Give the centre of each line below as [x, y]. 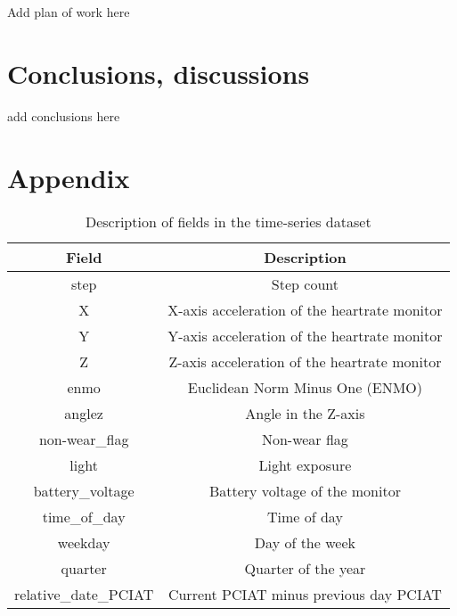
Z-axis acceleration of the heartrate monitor [305, 362]
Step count [305, 284]
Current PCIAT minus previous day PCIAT [305, 595]
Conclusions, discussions [159, 73]
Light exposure [305, 465]
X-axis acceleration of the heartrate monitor [305, 310]
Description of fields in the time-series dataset [228, 222]
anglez [84, 414]
